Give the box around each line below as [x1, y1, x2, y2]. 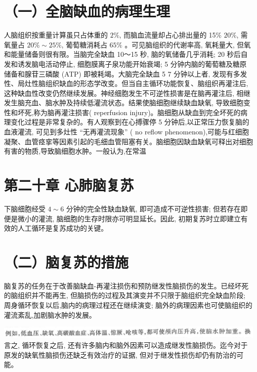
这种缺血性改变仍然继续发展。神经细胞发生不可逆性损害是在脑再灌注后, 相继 [4, 87, 251, 98]
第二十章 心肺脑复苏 [4, 175, 134, 195]
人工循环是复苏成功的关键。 [17, 223, 108, 233]
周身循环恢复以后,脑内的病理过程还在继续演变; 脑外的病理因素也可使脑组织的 [4, 300, 253, 310]
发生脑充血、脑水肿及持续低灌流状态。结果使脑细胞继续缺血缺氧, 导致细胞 [4, 97, 244, 108]
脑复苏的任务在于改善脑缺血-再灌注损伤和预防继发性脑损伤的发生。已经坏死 [4, 280, 249, 290]
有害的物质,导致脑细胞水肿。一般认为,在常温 [4, 146, 146, 156]
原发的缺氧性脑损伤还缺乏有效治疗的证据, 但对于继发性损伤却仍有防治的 [4, 349, 237, 360]
